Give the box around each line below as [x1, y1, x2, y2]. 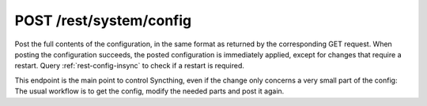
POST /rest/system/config [14, 12, 192, 29]
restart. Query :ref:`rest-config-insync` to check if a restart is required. [14, 61, 245, 71]
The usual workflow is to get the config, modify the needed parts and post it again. [14, 86, 285, 96]
